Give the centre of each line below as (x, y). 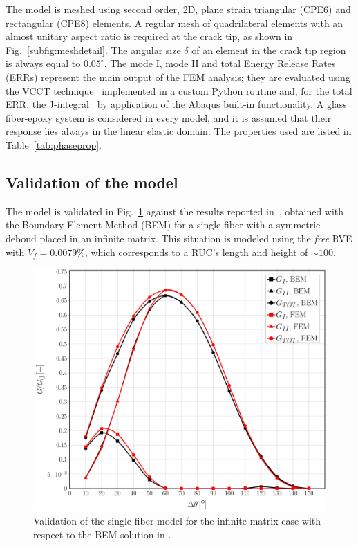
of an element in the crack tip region (269, 49)
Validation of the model (92, 182)
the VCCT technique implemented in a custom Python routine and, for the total (179, 90)
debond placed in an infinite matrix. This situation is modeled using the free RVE (179, 238)
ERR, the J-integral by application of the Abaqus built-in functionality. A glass (176, 104)
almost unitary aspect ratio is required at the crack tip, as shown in (149, 36)
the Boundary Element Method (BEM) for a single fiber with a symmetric (163, 225)
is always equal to (43, 63)
